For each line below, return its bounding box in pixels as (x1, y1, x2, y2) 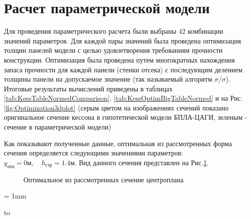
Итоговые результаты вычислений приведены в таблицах (4, 83, 173, 93)
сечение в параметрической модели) (4, 122, 112, 132)
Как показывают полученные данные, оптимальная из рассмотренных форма (4, 138, 232, 148)
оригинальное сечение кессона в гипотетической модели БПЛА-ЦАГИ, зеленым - (4, 112, 247, 122)
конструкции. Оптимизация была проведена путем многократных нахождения (4, 54, 235, 65)
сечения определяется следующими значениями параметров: (4, 148, 183, 158)
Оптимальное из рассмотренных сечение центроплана (23, 174, 184, 184)
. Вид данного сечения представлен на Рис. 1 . (74, 157, 209, 167)
